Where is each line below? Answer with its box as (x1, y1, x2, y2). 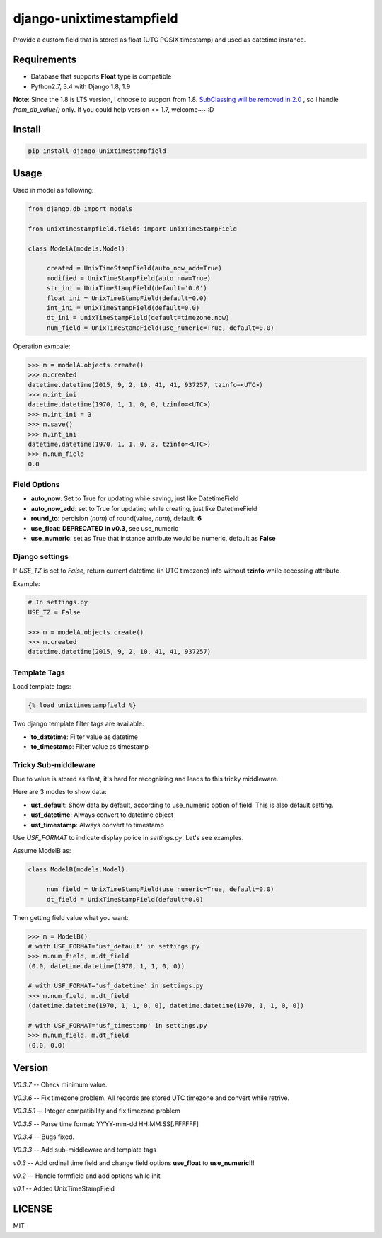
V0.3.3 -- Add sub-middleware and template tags (13, 1145, 157, 1154)
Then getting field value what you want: (13, 913, 129, 922)
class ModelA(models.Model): (28, 244, 129, 253)
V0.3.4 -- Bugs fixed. (13, 1133, 74, 1141)
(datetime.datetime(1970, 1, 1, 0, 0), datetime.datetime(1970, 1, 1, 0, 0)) (28, 1002, 304, 1010)
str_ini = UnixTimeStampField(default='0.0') (46, 284, 208, 292)
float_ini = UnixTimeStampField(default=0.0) (46, 294, 208, 302)
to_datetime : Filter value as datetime (30, 733, 138, 741)
